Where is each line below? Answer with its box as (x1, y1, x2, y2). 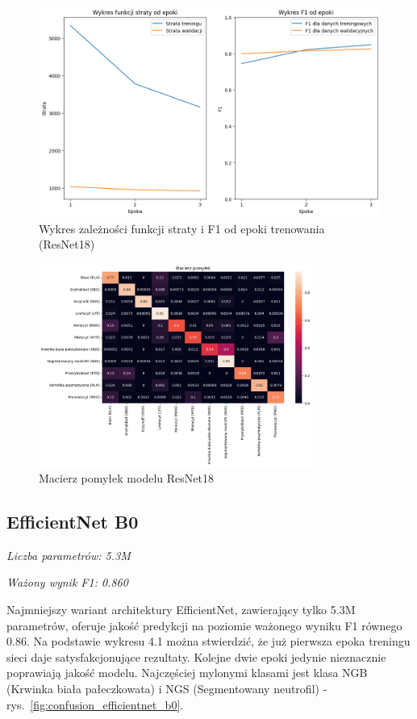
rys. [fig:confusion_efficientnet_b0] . (6, 696, 184, 713)
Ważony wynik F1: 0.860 (6, 574, 128, 591)
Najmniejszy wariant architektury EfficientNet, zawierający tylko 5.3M (6, 601, 356, 618)
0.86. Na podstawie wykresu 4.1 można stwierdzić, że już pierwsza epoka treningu (6, 633, 411, 650)
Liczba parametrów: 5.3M (6, 546, 131, 563)
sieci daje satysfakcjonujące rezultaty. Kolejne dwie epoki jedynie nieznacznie (6, 648, 386, 665)
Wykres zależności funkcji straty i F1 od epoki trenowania (39, 219, 325, 236)
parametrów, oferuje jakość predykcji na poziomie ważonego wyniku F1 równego (6, 617, 402, 633)
